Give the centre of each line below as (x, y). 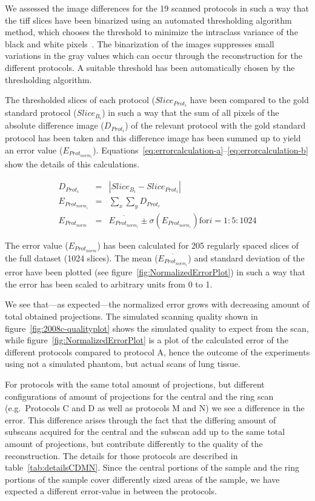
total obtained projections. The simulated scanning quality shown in (131, 316)
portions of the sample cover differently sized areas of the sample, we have (142, 479)
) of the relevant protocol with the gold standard (215, 125)
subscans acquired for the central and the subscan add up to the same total (145, 432)
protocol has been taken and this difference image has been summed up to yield (153, 138)
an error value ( (34, 150)
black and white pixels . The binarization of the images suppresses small (140, 43)
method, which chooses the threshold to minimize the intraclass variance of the (151, 32)
